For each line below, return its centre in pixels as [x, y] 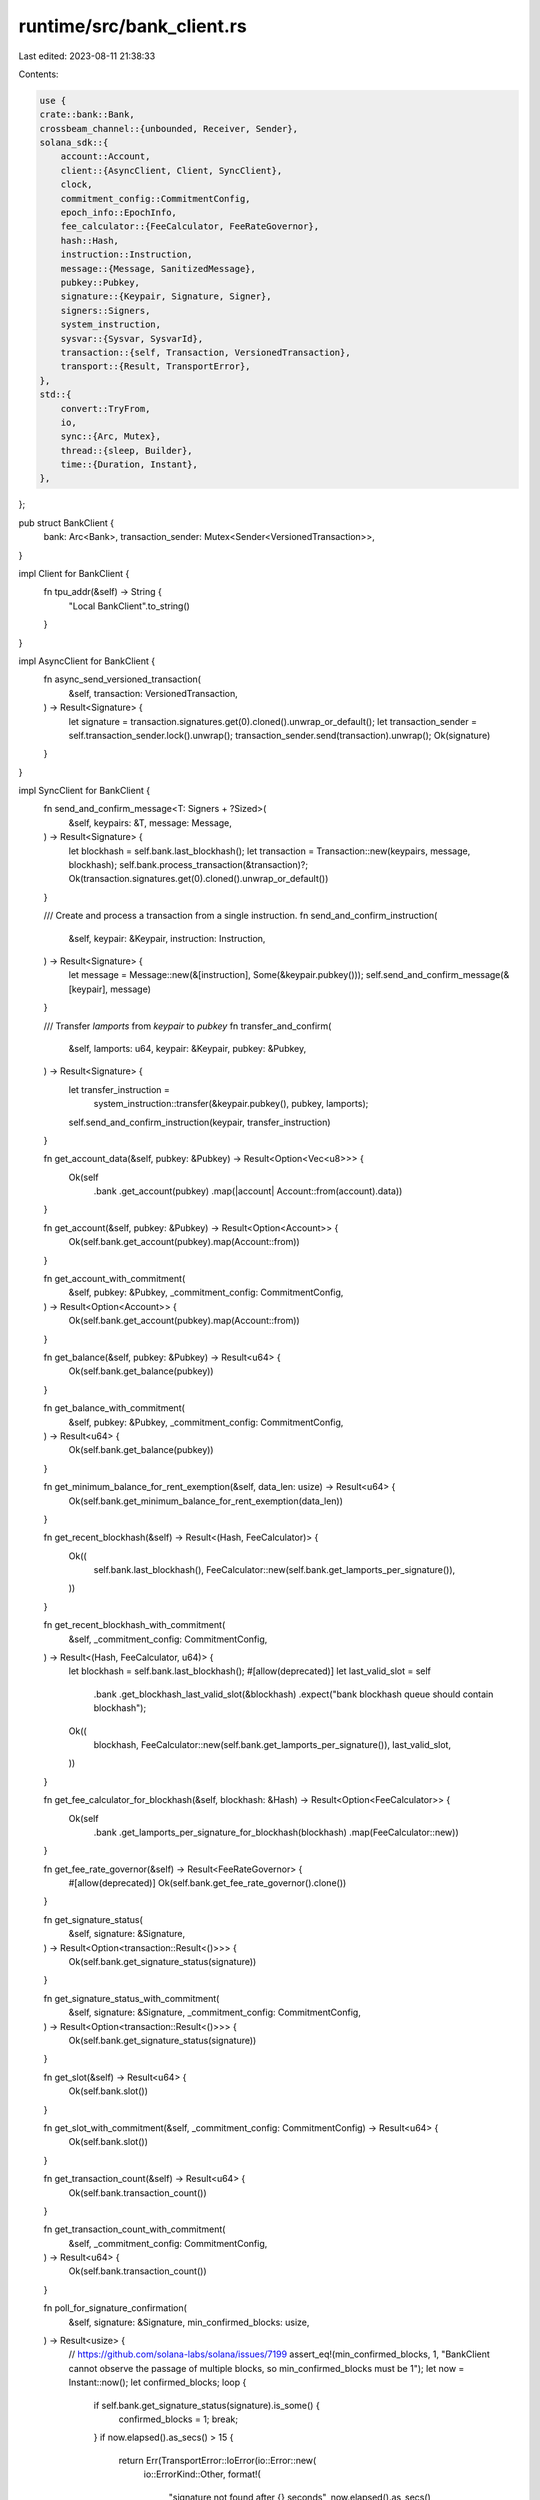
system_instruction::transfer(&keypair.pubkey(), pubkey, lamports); [231, 1104]
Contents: [38, 74]
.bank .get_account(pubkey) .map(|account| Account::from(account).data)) [248, 1191]
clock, [76, 184]
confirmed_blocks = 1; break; [178, 2419]
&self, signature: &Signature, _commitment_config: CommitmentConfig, [215, 2012]
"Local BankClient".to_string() [129, 606]
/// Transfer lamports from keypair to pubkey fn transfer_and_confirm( [187, 1026]
